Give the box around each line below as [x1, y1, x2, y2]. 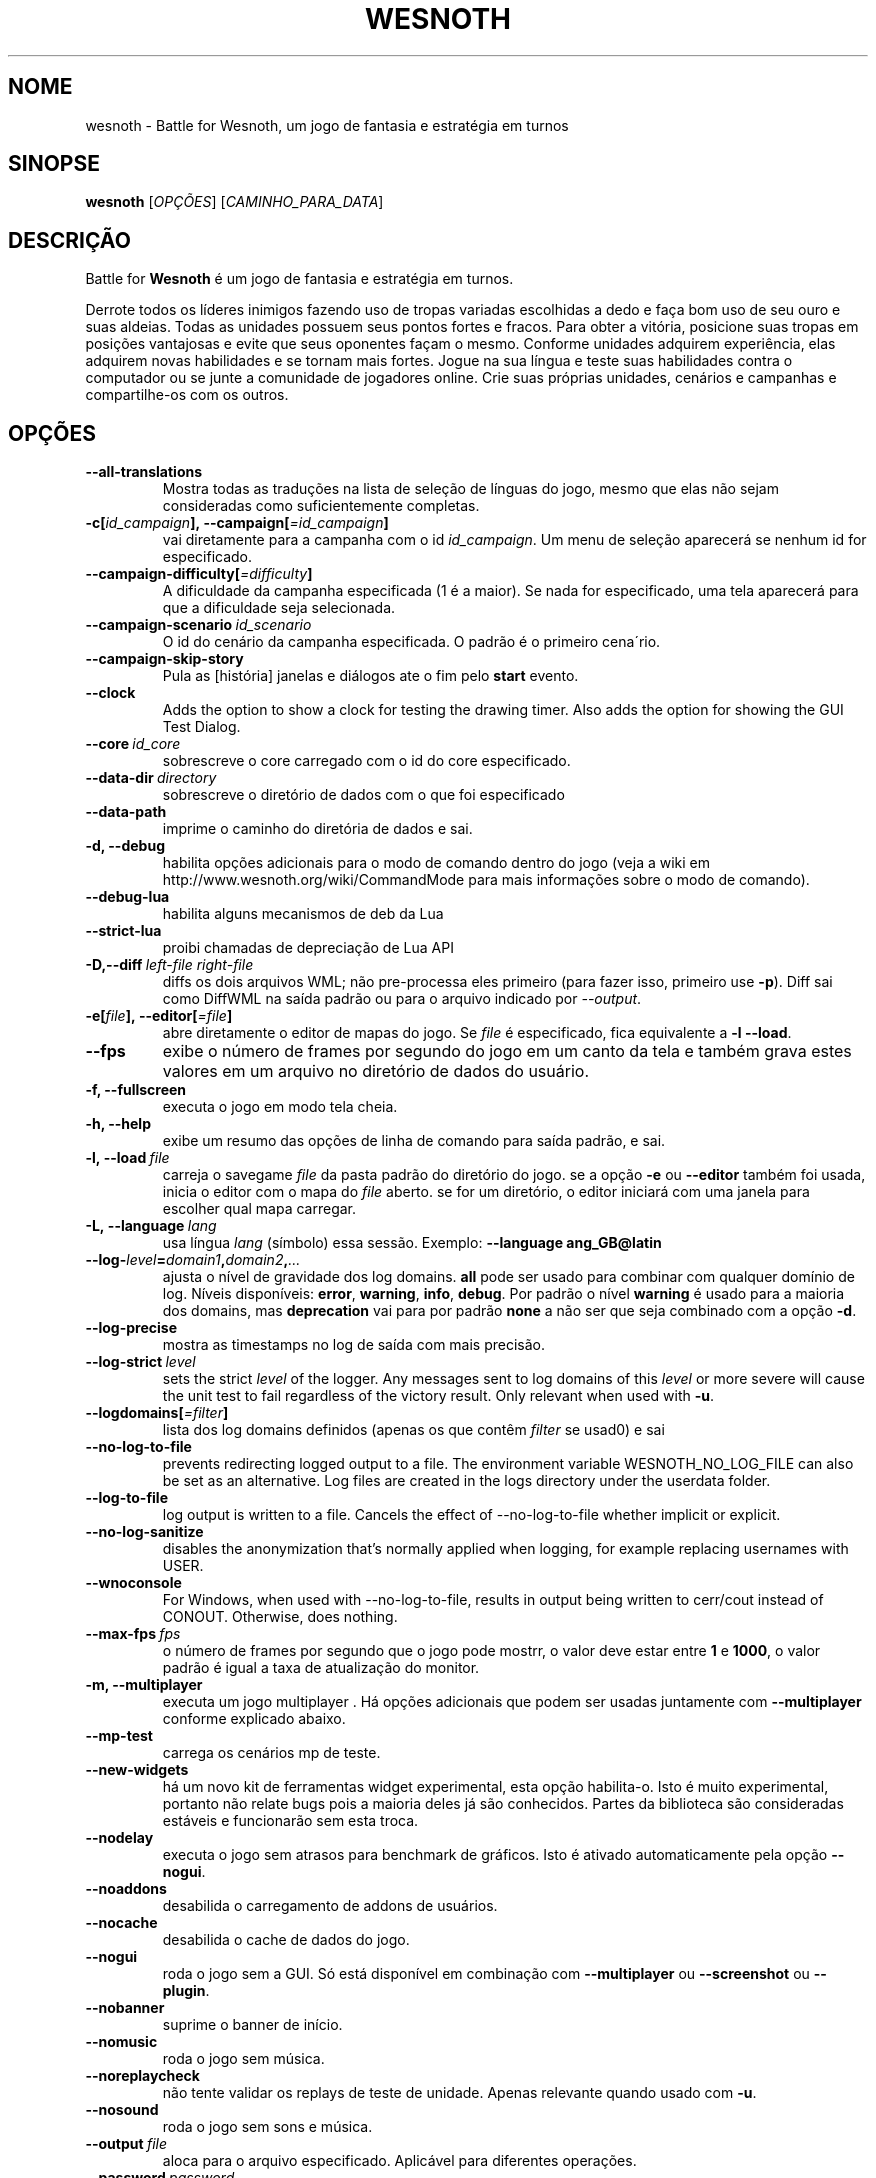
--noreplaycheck [85, 2067, 200, 2085]
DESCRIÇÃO [8, 227, 131, 253]
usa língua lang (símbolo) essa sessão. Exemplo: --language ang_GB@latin [162, 1234, 662, 1252]
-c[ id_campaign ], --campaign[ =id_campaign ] [85, 514, 389, 532]
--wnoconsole [85, 1574, 182, 1592]
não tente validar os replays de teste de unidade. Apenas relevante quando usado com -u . [162, 2084, 757, 2102]
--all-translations [85, 463, 203, 481]
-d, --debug [85, 837, 165, 855]
